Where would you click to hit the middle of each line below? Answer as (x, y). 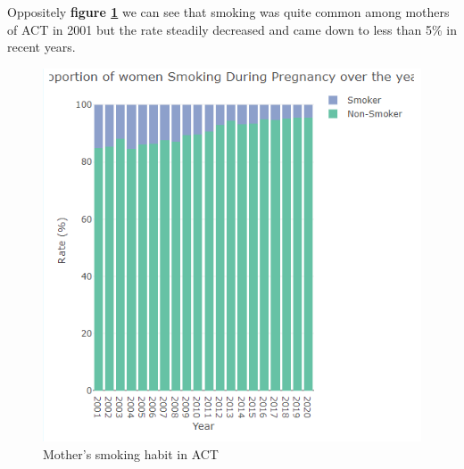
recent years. (41, 47)
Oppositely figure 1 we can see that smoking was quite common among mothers (228, 12)
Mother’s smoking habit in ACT (131, 453)
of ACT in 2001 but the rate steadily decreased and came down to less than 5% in (232, 29)
